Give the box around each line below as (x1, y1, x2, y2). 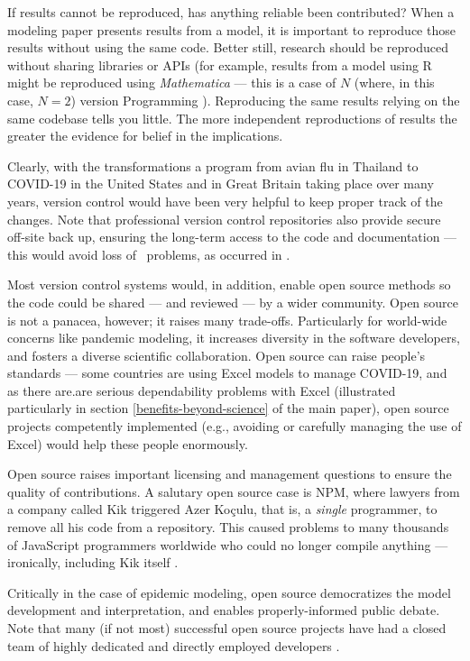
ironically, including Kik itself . (7, 553, 179, 572)
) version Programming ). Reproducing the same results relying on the (70, 90, 460, 109)
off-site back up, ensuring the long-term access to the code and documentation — (7, 227, 457, 246)
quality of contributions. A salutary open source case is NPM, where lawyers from (7, 482, 460, 500)
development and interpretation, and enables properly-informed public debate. (7, 601, 440, 620)
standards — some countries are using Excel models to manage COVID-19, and (7, 363, 447, 382)
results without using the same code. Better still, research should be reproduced (7, 38, 449, 57)
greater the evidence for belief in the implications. (7, 126, 283, 145)
